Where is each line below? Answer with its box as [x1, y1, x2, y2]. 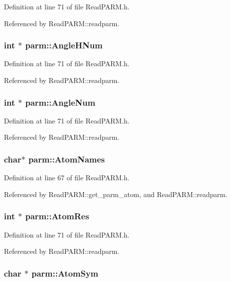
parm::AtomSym [31, 267, 99, 279]
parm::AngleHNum [25, 39, 103, 51]
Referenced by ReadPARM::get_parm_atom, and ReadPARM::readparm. [4, 189, 228, 199]
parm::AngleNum [25, 96, 96, 108]
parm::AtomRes [25, 210, 89, 222]
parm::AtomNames [28, 153, 105, 165]
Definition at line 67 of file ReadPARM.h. [4, 172, 130, 183]
